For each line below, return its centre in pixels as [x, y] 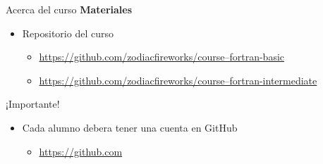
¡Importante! [33, 104]
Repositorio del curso [68, 33]
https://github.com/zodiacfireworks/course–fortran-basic [162, 57]
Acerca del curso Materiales [69, 9]
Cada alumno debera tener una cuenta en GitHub [130, 127]
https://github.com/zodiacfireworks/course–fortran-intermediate [178, 80]
